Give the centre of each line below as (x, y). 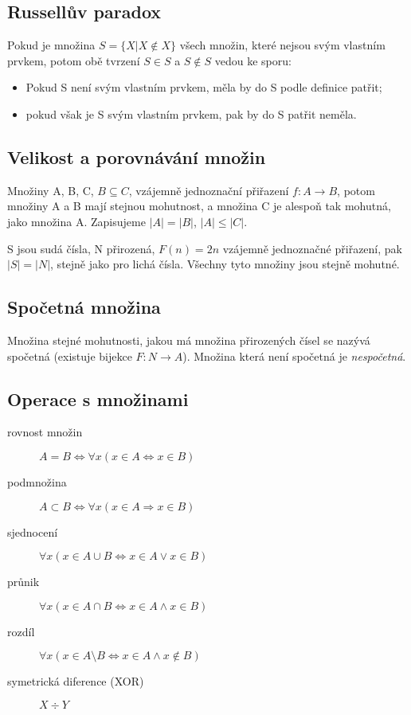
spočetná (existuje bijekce (70, 356)
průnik (23, 582)
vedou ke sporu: (253, 60)
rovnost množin (45, 432)
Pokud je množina (51, 45)
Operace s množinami (98, 399)
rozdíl (21, 631)
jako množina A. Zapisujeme (76, 221)
